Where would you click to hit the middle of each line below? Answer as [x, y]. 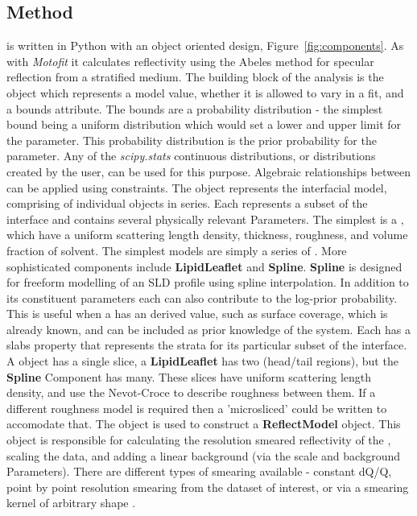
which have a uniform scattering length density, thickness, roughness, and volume [207, 235]
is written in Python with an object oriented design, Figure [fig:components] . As [205, 45]
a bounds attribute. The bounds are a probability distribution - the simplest [195, 108]
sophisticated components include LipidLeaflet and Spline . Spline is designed [204, 266]
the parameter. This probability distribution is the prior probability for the [192, 140]
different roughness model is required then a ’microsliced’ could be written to [197, 408]
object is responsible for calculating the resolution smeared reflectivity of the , [199, 440]
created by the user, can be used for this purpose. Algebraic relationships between [208, 171]
